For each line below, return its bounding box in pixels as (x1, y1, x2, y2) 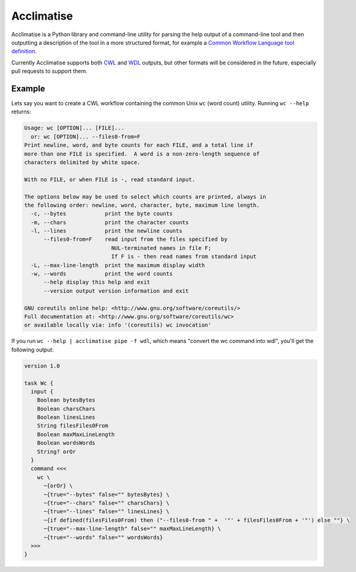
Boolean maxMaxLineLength (37, 431, 115, 438)
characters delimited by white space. (24, 159, 141, 165)
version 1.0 (24, 362, 61, 369)
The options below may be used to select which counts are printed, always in (24, 193, 266, 200)
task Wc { (24, 380, 54, 386)
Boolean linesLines (37, 414, 96, 421)
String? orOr (37, 448, 76, 455)
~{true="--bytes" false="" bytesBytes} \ (43, 491, 169, 498)
